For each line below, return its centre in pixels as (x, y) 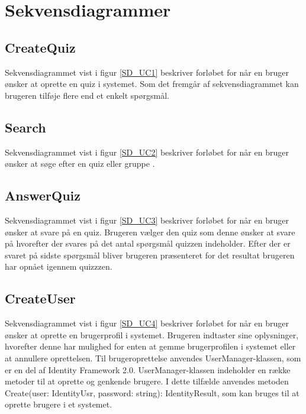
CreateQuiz (40, 47)
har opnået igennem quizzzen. (59, 266)
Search (25, 127)
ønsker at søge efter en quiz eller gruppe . (80, 164)
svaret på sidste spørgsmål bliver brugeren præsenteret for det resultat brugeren (150, 255)
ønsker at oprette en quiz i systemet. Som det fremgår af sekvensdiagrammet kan (152, 84)
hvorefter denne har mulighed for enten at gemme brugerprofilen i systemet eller (150, 346)
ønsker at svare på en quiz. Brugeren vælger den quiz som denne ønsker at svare (150, 232)
